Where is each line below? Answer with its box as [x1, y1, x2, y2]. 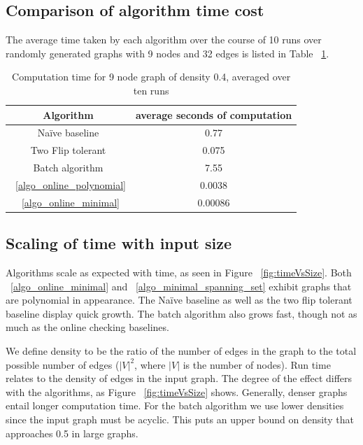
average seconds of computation [135, 107, 292, 122]
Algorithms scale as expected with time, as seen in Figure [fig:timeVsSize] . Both [6, 265, 352, 280]
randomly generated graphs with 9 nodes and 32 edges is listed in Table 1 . [6, 45, 329, 60]
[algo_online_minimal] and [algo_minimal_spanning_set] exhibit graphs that [10, 278, 352, 293]
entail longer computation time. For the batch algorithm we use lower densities [6, 398, 344, 413]
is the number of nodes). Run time [183, 357, 331, 372]
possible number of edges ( [6, 357, 120, 372]
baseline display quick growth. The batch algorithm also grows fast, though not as [6, 306, 357, 320]
